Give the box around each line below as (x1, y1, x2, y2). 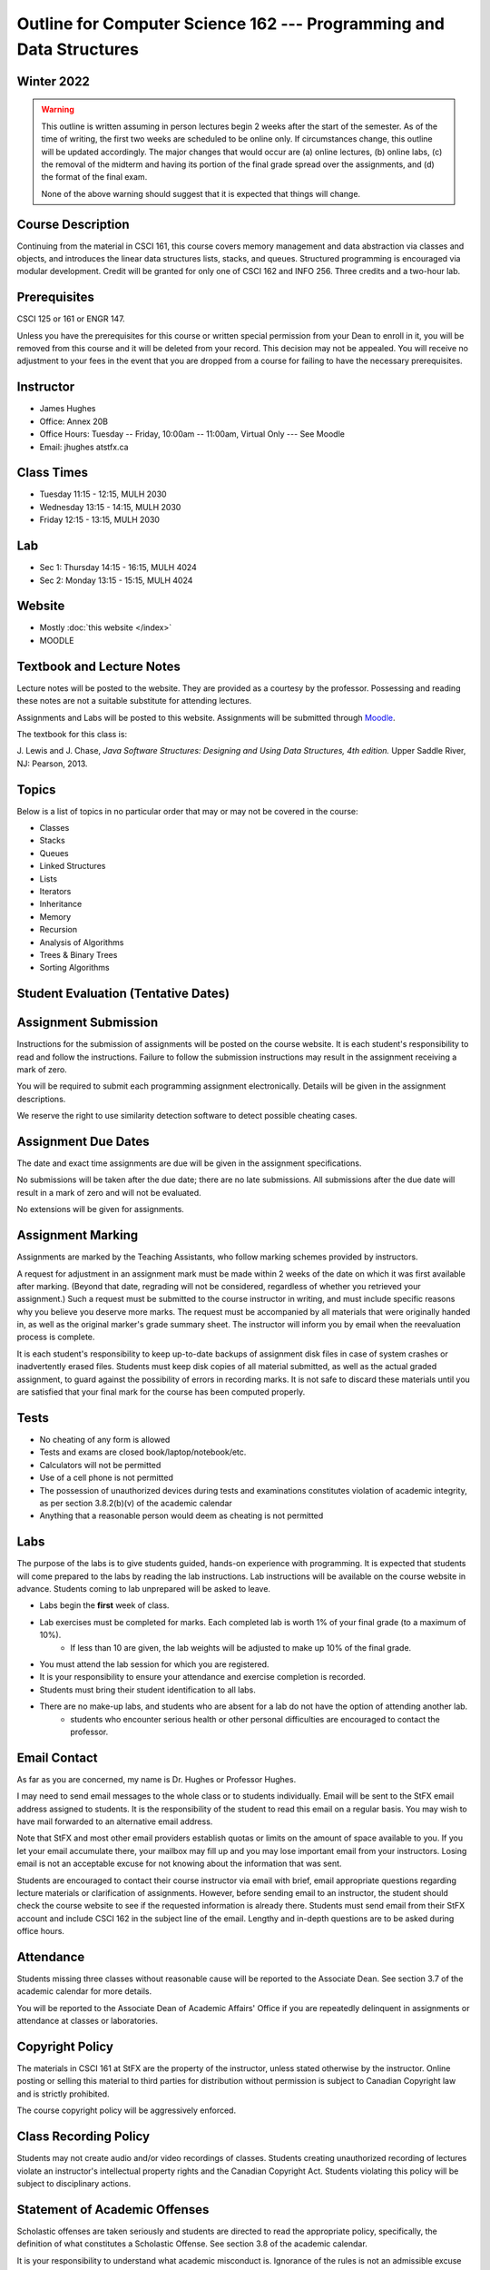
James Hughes (39, 403, 96, 414)
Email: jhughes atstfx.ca (39, 441, 129, 452)
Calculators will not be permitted (39, 1459, 162, 1470)
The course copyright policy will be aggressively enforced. (16, 2105, 236, 2116)
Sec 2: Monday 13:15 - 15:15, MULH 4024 (39, 575, 193, 586)
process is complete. (16, 1331, 95, 1343)
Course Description (16, 216, 130, 232)
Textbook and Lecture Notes (16, 658, 181, 674)
